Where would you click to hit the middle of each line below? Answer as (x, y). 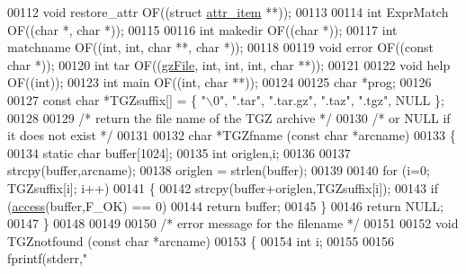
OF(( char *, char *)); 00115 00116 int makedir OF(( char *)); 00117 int (202, 29)
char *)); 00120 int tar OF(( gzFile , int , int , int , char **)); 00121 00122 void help (229, 64)
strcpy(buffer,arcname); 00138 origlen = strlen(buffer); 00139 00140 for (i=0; (219, 170)
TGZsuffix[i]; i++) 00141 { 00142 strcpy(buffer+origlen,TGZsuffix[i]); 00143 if (223, 187)
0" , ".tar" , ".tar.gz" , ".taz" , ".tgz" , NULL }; (328, 99)
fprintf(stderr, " (48, 258)
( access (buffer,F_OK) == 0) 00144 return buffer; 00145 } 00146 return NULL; (225, 205)
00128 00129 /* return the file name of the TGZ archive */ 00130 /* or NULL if (229, 117)
